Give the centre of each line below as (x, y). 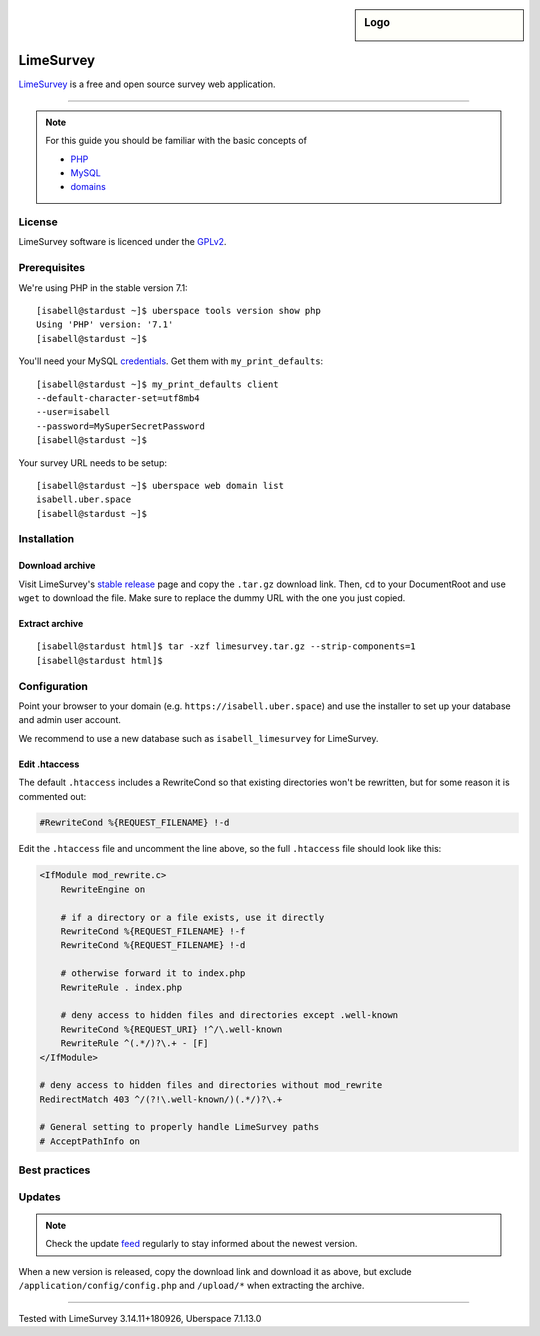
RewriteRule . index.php (121, 987)
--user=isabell (73, 412)
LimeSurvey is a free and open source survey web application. (147, 84)
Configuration (53, 686)
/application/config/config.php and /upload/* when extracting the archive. (191, 1286)
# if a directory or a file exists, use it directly (192, 917)
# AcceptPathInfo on (89, 1141)
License (38, 222)
